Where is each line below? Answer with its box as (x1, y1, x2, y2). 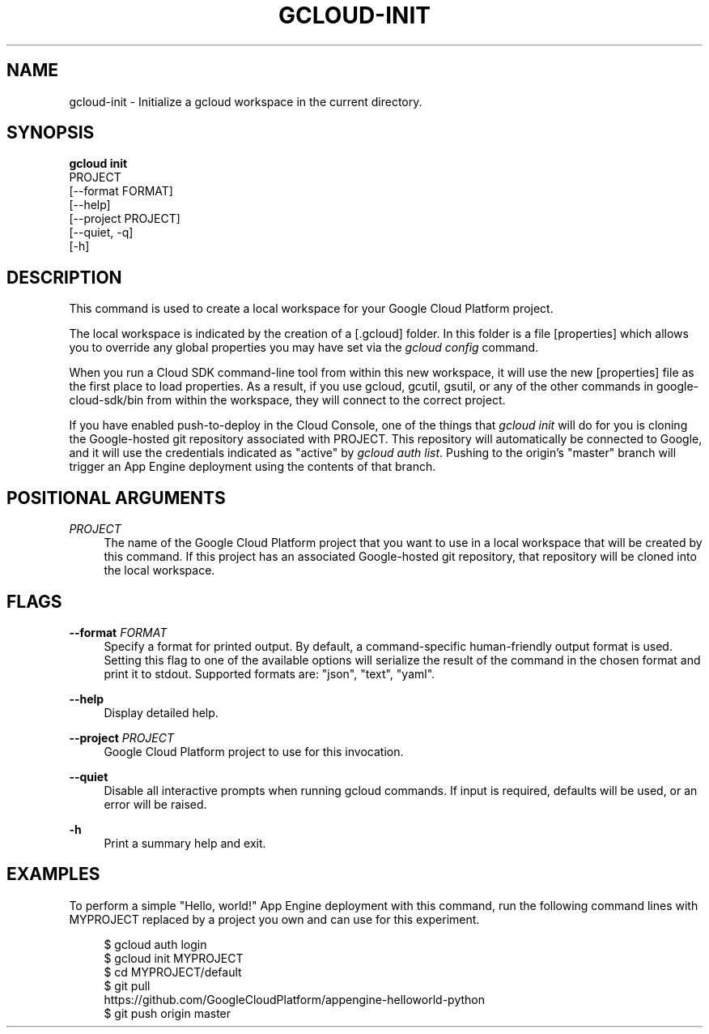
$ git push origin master (104, 1006, 231, 1020)
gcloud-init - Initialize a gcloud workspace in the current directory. (69, 94, 422, 109)
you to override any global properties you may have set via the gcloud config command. (69, 340, 539, 355)
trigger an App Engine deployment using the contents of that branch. (69, 459, 436, 474)
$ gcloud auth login (104, 937, 207, 951)
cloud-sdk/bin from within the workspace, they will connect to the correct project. (69, 393, 506, 408)
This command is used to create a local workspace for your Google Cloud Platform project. (69, 301, 554, 316)
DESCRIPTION (6, 267, 122, 288)
